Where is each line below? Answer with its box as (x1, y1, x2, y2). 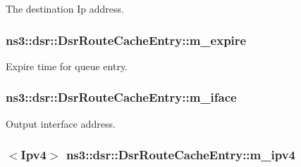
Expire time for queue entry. (6, 58, 128, 73)
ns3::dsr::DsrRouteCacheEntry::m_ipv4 (66, 146, 295, 163)
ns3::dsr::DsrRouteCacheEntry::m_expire (6, 31, 247, 48)
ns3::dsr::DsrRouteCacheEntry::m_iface (6, 88, 237, 106)
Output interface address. (6, 116, 116, 131)
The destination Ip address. (6, 1, 124, 15)
